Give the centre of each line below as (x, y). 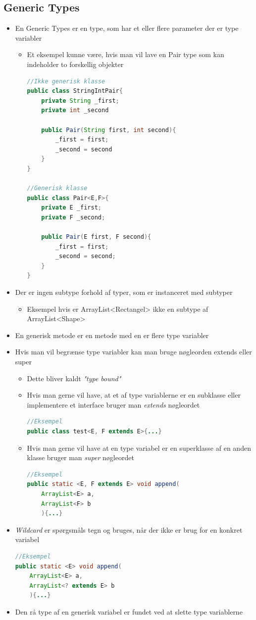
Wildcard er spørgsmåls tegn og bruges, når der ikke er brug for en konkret (129, 529)
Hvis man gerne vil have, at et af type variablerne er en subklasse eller (134, 395)
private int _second (75, 110)
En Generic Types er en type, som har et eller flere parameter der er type (127, 28)
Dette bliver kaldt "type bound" (74, 378)
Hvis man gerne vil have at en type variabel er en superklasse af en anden (139, 448)
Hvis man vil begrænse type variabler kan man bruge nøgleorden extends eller (133, 352)
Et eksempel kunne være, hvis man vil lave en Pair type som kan (126, 54)
